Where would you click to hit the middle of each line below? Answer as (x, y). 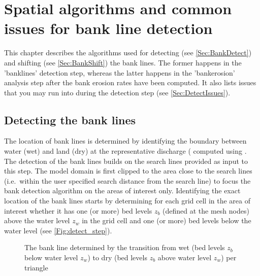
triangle (36, 267)
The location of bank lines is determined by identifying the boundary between (125, 141)
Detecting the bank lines (70, 119)
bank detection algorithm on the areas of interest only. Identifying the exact (122, 191)
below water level (51, 257)
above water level (185, 257)
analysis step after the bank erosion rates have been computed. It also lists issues (130, 82)
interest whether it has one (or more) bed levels (78, 210)
